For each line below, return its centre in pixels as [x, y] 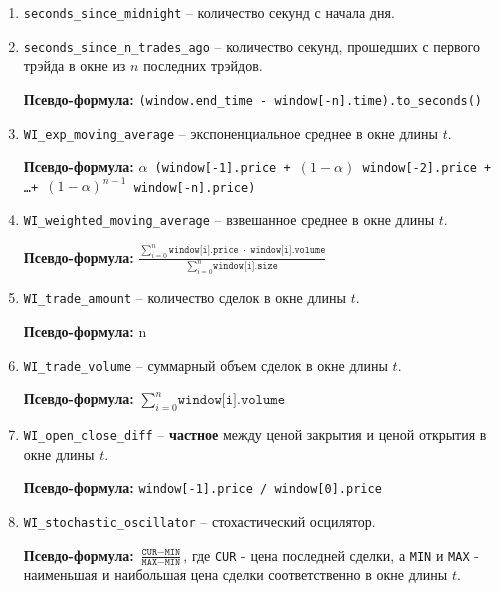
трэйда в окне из [74, 65]
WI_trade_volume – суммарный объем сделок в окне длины [205, 364]
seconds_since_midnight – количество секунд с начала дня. [209, 12]
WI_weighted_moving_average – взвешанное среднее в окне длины [229, 219]
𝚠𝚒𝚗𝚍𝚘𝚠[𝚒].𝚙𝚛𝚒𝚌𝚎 [203, 250]
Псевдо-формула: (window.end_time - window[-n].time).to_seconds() [253, 98]
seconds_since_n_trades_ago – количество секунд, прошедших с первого [251, 45]
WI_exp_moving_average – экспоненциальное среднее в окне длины [230, 132]
